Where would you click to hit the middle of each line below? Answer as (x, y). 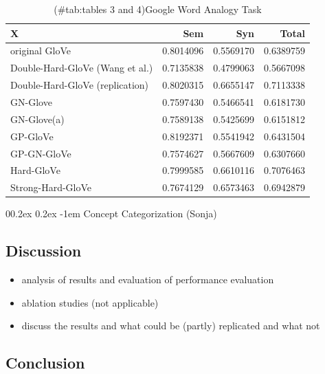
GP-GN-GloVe (41, 153)
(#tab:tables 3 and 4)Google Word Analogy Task (158, 9)
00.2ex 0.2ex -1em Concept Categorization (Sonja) (111, 213)
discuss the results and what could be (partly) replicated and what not (171, 326)
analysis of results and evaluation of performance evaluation (148, 279)
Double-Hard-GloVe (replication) (80, 85)
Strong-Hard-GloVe (51, 187)
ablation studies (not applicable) (90, 302)
